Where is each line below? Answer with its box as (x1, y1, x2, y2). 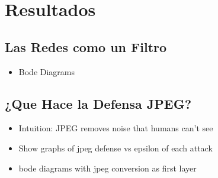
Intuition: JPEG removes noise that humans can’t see (18, 122, 213, 134)
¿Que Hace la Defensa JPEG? (5, 94, 192, 112)
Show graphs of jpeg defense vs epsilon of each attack (18, 141, 213, 154)
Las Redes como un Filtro (5, 37, 167, 56)
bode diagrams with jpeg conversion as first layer (18, 161, 197, 174)
